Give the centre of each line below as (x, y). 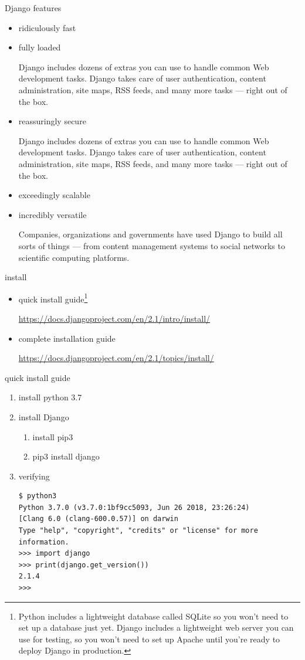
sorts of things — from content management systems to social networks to (152, 245)
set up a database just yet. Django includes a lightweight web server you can (156, 627)
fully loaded (40, 47)
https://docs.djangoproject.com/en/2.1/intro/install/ (114, 318)
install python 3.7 (50, 397)
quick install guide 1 (53, 298)
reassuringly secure (52, 121)
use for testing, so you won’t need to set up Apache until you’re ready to (149, 639)
